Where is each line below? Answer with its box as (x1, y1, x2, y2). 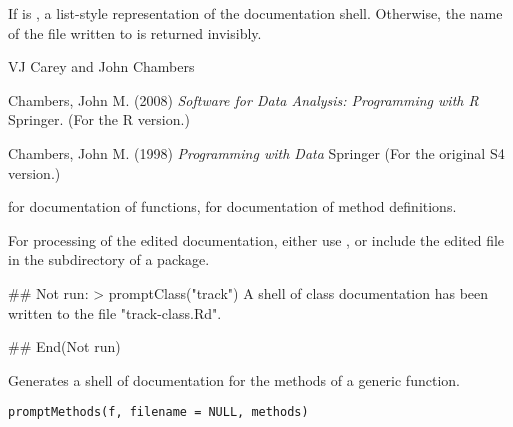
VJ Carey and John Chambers (8, 56, 195, 77)
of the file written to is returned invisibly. (8, 22, 262, 43)
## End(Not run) (8, 336, 121, 357)
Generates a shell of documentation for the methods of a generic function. (8, 369, 460, 390)
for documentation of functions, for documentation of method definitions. (8, 196, 457, 217)
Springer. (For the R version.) (8, 109, 190, 130)
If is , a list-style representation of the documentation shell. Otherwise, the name (8, 3, 503, 23)
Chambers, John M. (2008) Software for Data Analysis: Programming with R (8, 89, 479, 110)
